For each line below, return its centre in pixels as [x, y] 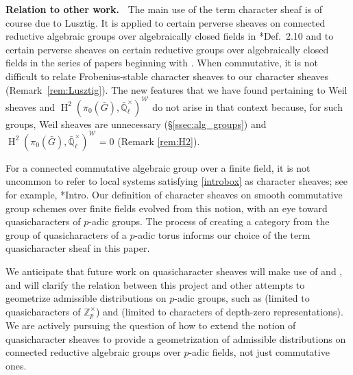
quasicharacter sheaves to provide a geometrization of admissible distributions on [176, 338]
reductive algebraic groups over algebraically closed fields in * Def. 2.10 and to [170, 36]
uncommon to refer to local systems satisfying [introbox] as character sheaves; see [177, 181]
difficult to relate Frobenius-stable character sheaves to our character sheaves [167, 76]
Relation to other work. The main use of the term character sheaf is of [164, 9]
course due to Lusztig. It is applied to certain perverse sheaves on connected [166, 22]
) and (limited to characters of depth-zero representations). [219, 311]
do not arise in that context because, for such [247, 106]
